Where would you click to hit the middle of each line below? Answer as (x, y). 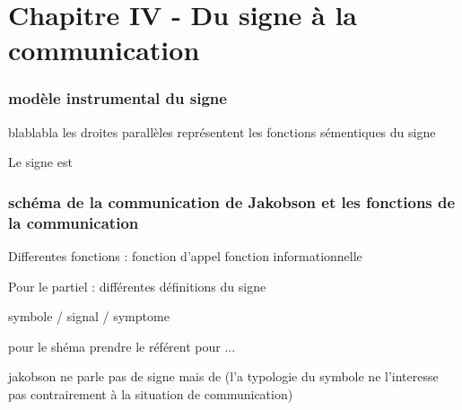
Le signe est (40, 162)
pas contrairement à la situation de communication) (151, 394)
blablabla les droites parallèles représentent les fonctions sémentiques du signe (222, 131)
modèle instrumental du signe (118, 98)
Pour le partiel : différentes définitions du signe (137, 286)
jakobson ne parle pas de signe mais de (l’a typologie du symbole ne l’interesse (223, 376)
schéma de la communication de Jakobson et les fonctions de (232, 201)
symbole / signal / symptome (89, 316)
